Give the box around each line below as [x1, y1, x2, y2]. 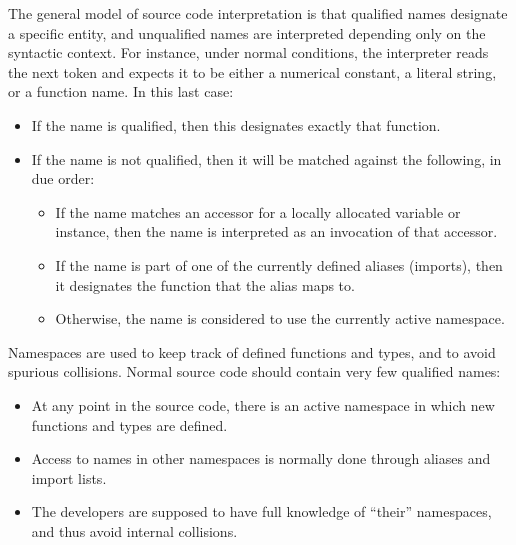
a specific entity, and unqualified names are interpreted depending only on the [8, 22, 486, 43]
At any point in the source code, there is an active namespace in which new [31, 394, 495, 415]
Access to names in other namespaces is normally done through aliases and [31, 448, 491, 469]
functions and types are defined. [31, 414, 228, 435]
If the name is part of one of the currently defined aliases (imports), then [55, 254, 503, 275]
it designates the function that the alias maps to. [55, 274, 355, 295]
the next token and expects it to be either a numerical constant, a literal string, [8, 61, 497, 82]
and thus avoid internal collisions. [31, 520, 238, 541]
